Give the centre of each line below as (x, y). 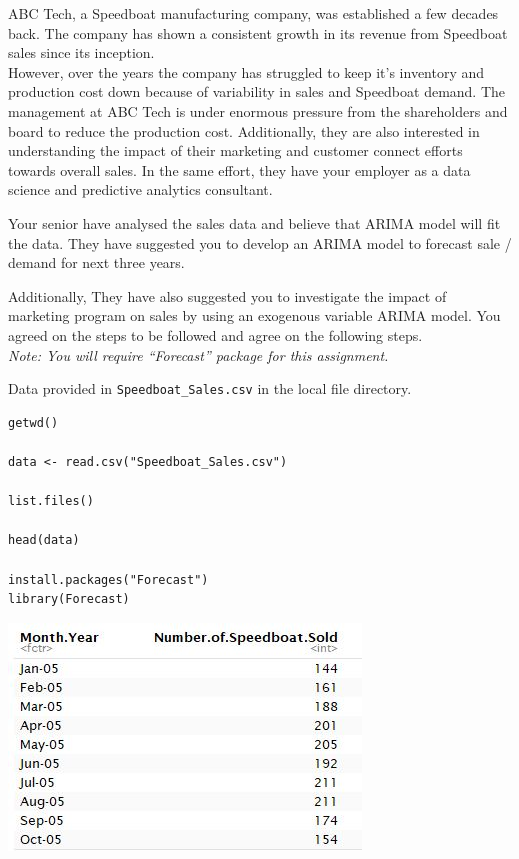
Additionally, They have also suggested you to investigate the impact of (227, 295)
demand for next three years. (96, 262)
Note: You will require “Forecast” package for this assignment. (198, 354)
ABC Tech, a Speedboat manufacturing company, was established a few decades (253, 13)
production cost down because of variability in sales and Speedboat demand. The (257, 91)
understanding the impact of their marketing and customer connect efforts (235, 150)
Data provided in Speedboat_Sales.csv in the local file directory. (210, 388)
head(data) (44, 540)
